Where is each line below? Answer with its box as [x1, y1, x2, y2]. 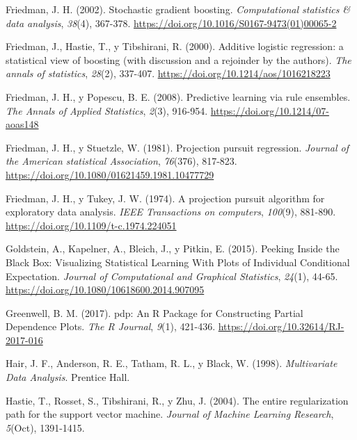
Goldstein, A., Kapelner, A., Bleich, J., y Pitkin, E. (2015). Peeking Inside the [6, 241, 340, 256]
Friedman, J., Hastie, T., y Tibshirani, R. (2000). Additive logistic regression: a [6, 39, 344, 54]
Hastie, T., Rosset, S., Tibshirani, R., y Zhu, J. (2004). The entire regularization [6, 393, 349, 407]
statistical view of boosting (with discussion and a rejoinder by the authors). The [6, 52, 351, 67]
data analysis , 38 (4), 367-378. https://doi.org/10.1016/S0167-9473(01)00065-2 [6, 15, 337, 30]
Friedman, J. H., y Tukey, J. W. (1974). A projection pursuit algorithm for [6, 190, 325, 205]
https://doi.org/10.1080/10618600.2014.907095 [6, 282, 205, 297]
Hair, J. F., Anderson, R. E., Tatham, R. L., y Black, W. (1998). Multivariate [6, 356, 338, 370]
